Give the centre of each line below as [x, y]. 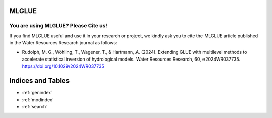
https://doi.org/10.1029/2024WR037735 [63, 66]
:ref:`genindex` [37, 93]
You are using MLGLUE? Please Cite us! [58, 26]
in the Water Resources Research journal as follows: [63, 43]
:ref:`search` [35, 107]
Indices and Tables [40, 81]
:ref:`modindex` [38, 100]
